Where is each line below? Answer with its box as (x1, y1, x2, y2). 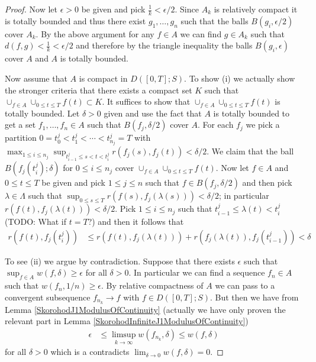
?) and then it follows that (88, 215, 184, 228)
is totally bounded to (213, 106, 290, 119)
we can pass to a (215, 279, 275, 292)
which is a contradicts (50, 345, 130, 358)
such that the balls (180, 14, 249, 27)
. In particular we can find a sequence (128, 266, 265, 279)
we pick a (246, 118, 280, 131)
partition (5, 131, 37, 144)
